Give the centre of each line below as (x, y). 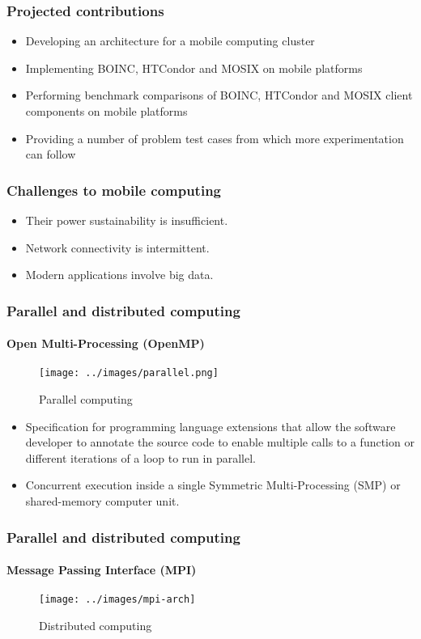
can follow (51, 154)
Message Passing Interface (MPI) (102, 570)
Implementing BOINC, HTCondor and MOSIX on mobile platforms (194, 68)
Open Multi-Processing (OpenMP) (106, 343)
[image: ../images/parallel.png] (129, 373)
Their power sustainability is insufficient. (127, 220)
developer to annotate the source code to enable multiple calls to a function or (220, 442)
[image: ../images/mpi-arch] (117, 600)
